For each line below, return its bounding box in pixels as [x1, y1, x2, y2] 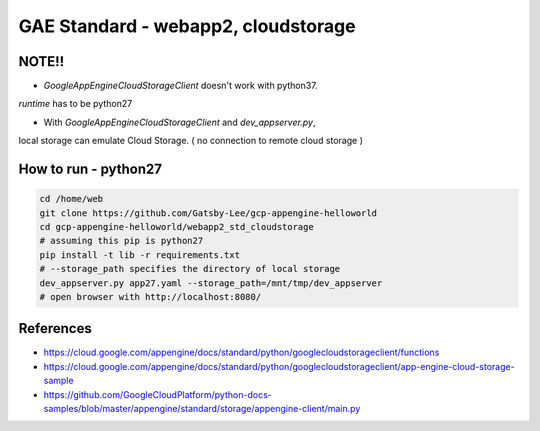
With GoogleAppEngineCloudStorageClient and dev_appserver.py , [43, 116, 316, 128]
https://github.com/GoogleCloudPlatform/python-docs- [43, 388, 272, 400]
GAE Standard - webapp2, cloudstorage [18, 15, 356, 37]
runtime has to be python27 [18, 98, 133, 110]
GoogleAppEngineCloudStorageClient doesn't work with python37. [43, 80, 319, 92]
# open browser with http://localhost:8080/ [39, 291, 262, 302]
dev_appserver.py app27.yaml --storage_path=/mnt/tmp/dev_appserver [39, 277, 383, 289]
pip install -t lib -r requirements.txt [39, 249, 240, 260]
